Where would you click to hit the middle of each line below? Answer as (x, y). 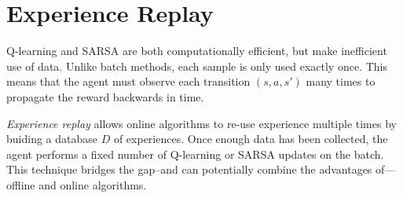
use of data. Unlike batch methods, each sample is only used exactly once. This (197, 66)
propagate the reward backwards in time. (105, 96)
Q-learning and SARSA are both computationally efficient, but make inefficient (197, 51)
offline (21, 184)
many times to (341, 81)
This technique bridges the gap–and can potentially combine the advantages (189, 169)
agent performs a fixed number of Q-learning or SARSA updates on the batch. (195, 154)
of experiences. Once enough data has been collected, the (251, 139)
